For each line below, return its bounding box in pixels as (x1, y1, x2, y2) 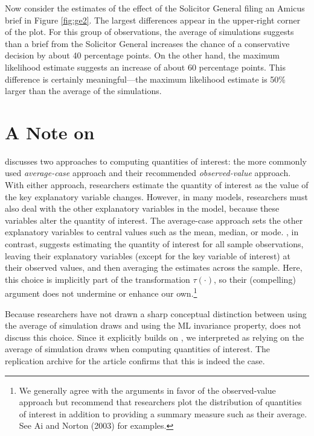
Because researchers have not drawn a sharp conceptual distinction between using (5, 307, 307, 320)
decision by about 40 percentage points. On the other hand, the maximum (5, 49, 280, 62)
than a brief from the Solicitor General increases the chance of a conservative (5, 37, 290, 49)
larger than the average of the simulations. (5, 84, 162, 97)
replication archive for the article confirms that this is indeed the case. (5, 355, 265, 367)
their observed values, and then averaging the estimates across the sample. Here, (5, 261, 303, 274)
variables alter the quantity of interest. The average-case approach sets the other (5, 213, 303, 226)
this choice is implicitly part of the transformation (5, 273, 190, 285)
